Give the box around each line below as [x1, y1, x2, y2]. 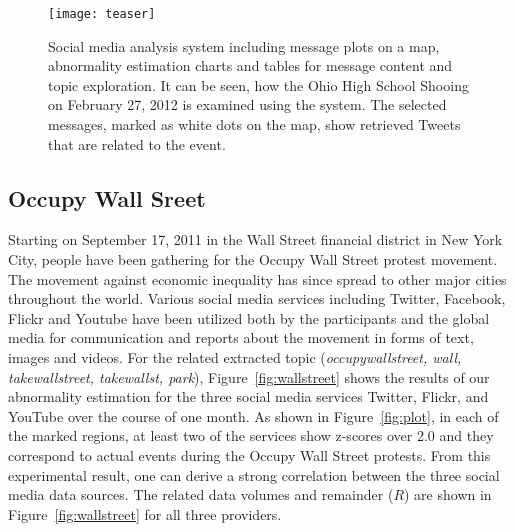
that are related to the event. [48, 133, 226, 154]
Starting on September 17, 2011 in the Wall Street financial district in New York [8, 229, 503, 250]
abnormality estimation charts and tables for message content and [48, 55, 453, 76]
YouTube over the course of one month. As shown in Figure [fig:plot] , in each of [8, 405, 499, 426]
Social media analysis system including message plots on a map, [48, 35, 440, 56]
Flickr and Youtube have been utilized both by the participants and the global [8, 307, 490, 328]
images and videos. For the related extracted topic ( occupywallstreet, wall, [8, 346, 462, 367]
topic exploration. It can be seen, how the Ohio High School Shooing [48, 74, 469, 95]
